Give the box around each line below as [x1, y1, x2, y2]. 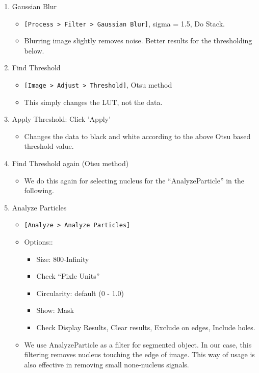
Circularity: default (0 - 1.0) [36, 287, 124, 298]
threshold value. [24, 141, 74, 151]
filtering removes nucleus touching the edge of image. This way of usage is [24, 349, 255, 360]
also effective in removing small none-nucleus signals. [24, 359, 189, 369]
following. [24, 185, 54, 196]
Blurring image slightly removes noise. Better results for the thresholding [24, 35, 252, 46]
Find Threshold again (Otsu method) [12, 158, 129, 169]
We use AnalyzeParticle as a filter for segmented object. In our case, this [24, 339, 252, 350]
